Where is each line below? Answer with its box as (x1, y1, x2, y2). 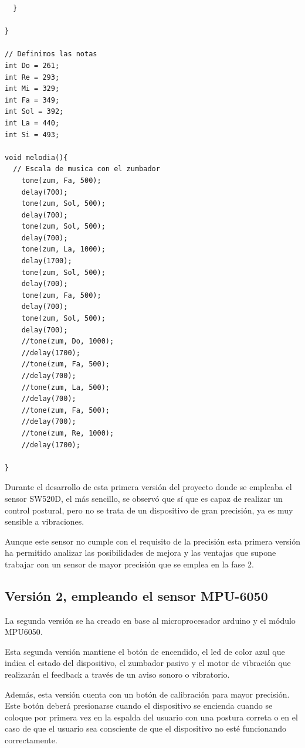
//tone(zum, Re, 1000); (21, 429, 114, 437)
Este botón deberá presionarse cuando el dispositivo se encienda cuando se (5, 699, 273, 712)
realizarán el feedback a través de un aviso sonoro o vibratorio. (5, 668, 230, 681)
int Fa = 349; (5, 96, 60, 104)
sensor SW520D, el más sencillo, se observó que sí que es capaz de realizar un (5, 492, 283, 504)
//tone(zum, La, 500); (21, 383, 110, 392)
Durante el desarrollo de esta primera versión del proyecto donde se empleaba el (5, 481, 292, 493)
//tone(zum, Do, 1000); (21, 337, 114, 346)
